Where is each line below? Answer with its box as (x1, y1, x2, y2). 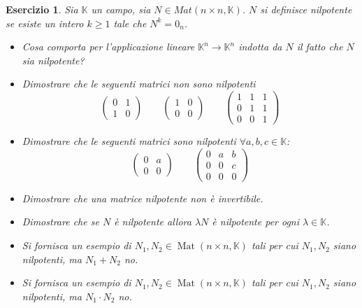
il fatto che (296, 39, 343, 54)
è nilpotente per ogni (212, 214, 300, 229)
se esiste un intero (6, 15, 84, 30)
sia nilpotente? (22, 52, 85, 67)
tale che (113, 15, 147, 30)
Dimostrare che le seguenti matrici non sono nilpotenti (22, 76, 256, 91)
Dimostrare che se (22, 214, 99, 229)
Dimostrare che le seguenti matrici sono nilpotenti (22, 134, 236, 148)
